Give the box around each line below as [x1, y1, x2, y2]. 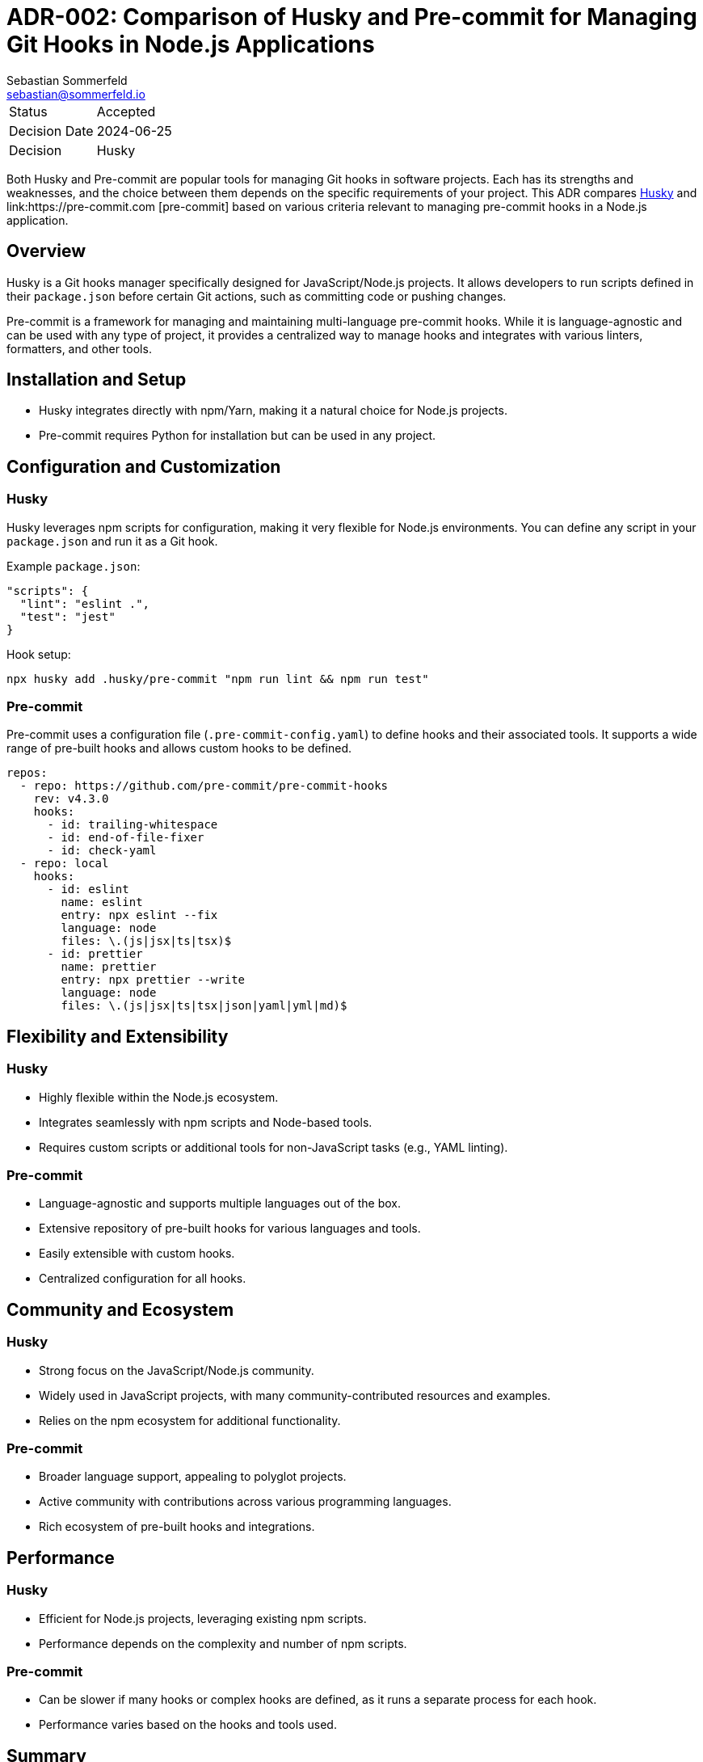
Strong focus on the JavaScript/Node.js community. [39, 1363, 314, 1377]
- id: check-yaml [47, 844, 157, 858]
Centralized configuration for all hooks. [39, 1271, 246, 1286]
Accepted [96, 103, 156, 120]
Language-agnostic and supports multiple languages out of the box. [39, 1196, 401, 1211]
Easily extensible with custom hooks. [39, 1246, 235, 1261]
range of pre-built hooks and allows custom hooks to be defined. [6, 741, 352, 756]
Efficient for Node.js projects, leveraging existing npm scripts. [39, 1611, 367, 1625]
